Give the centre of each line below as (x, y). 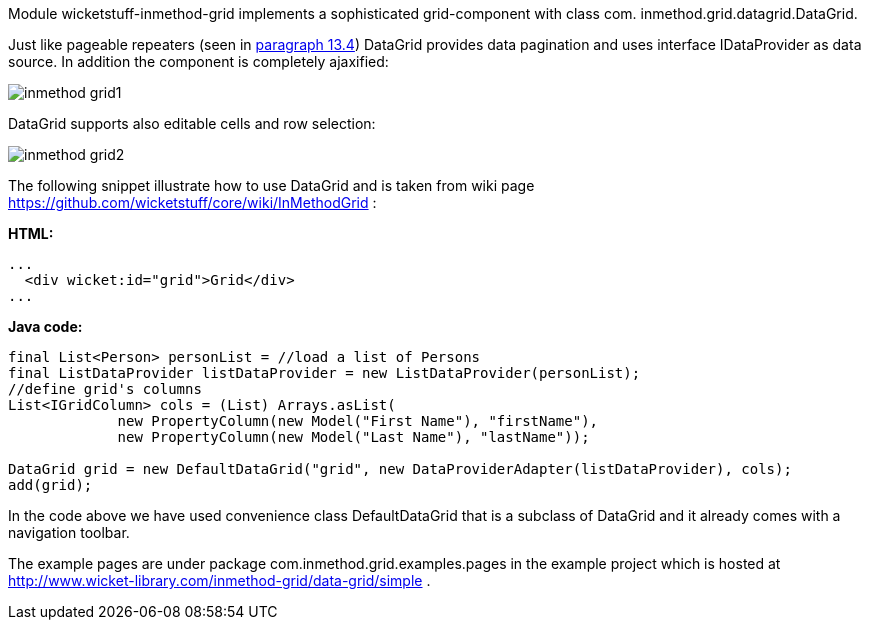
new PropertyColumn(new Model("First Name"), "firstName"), (358, 421)
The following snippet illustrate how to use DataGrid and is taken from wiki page (271, 185)
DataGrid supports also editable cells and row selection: (192, 123)
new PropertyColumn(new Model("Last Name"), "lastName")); (353, 437)
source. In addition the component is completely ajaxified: (198, 61)
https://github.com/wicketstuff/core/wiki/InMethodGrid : (192, 202)
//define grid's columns (105, 389)
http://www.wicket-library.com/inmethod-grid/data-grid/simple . (219, 580)
